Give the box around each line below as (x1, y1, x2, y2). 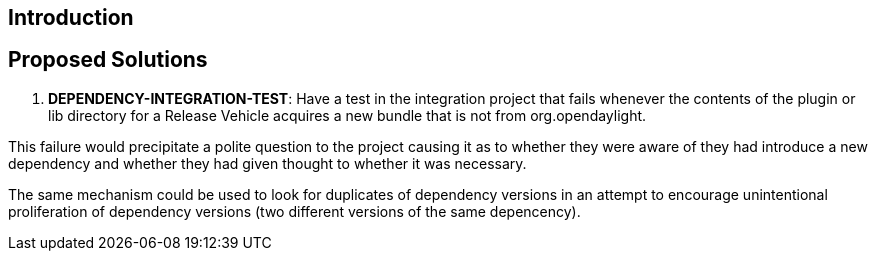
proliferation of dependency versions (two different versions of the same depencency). (8, 202, 581, 220)
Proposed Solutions (8, 47, 208, 73)
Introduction (8, 5, 134, 30)
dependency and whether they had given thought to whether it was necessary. (8, 154, 527, 172)
